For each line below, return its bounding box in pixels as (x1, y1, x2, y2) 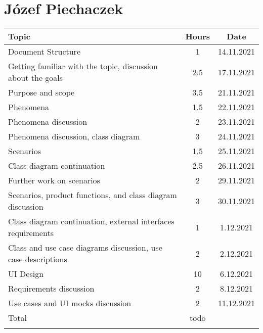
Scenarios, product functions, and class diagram (8, 189, 177, 201)
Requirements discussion (8, 282, 95, 295)
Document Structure (8, 45, 80, 58)
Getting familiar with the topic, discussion (8, 60, 158, 72)
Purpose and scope (8, 86, 75, 99)
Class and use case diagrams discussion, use (8, 242, 162, 254)
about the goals (8, 72, 63, 84)
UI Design (8, 268, 44, 280)
